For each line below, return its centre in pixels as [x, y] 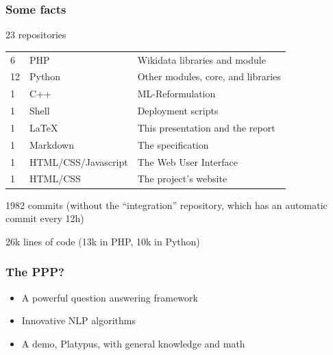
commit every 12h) [45, 218]
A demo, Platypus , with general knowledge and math [133, 343]
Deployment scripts [178, 111]
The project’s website [182, 179]
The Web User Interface [187, 161]
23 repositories [36, 35]
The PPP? [35, 272]
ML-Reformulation [176, 94]
